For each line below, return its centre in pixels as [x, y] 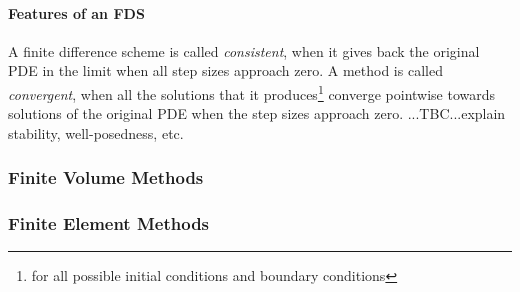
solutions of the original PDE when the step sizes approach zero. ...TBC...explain [257, 113]
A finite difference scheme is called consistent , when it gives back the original [244, 50]
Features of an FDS [76, 12]
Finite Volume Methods [106, 177]
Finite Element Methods [109, 223]
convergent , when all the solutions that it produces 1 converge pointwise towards [252, 92]
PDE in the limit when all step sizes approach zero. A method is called [225, 70]
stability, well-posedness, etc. [96, 132]
